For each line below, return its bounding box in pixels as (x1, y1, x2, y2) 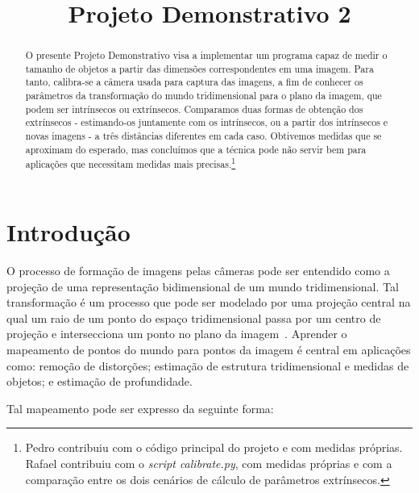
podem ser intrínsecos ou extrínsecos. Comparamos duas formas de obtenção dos (25, 102, 363, 115)
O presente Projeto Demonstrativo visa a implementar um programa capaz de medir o (25, 48, 388, 62)
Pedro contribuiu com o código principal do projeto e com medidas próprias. (25, 439, 403, 456)
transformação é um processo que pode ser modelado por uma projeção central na (6, 294, 411, 311)
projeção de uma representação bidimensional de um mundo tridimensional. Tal (6, 278, 399, 295)
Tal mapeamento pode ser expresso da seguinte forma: (6, 399, 274, 416)
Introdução (6, 215, 131, 249)
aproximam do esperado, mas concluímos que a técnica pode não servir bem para (25, 142, 367, 156)
